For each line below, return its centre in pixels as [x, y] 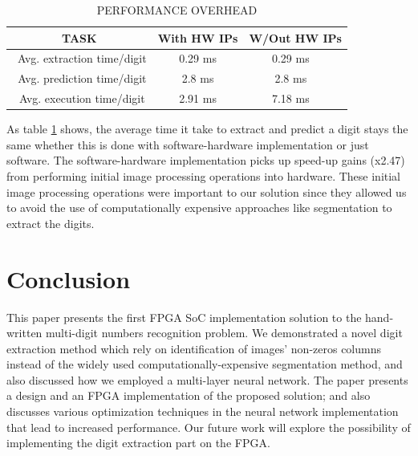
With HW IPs [198, 37]
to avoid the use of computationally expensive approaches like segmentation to [199, 208]
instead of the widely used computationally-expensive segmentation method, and [205, 364]
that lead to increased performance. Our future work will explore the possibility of [209, 427]
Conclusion [69, 278]
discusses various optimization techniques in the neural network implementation [203, 411]
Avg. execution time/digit [82, 98]
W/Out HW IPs [295, 37]
